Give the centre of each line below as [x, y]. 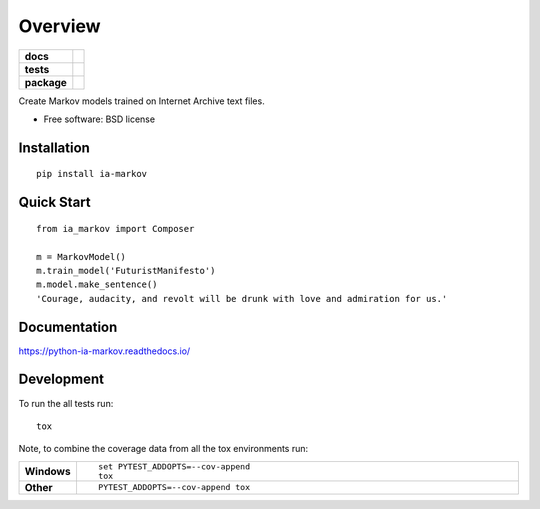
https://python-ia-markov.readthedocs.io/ [104, 351]
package [45, 82]
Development [61, 379]
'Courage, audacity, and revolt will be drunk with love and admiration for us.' [242, 298]
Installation [54, 147]
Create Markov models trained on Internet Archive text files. [141, 101]
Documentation [68, 326]
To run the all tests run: [66, 403]
